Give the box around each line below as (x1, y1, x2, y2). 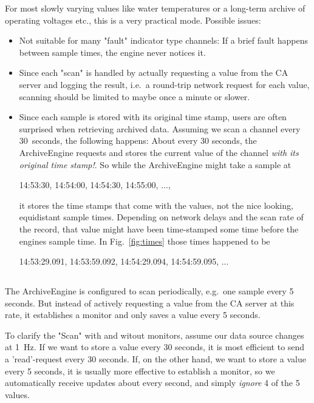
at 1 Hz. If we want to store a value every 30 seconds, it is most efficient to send (5, 340, 305, 353)
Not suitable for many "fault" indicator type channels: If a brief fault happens (19, 34, 309, 47)
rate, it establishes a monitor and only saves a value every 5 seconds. (5, 308, 261, 321)
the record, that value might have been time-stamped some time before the (19, 222, 299, 235)
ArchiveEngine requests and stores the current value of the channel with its (19, 146, 299, 158)
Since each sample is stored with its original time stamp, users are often (19, 110, 287, 123)
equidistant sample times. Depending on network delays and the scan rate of (19, 211, 304, 223)
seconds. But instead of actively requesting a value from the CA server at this (5, 296, 295, 309)
